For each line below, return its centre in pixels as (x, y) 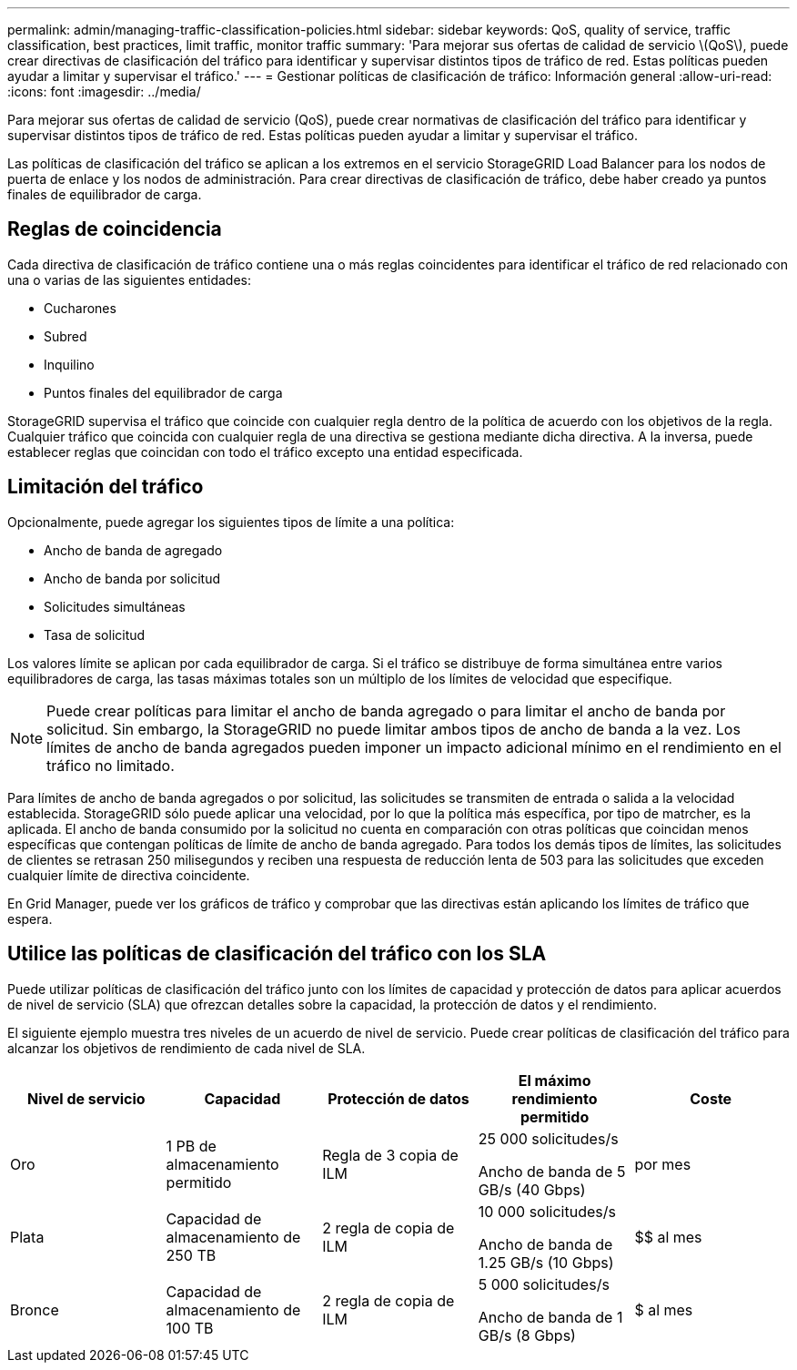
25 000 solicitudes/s (548, 1138)
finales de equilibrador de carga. (105, 194)
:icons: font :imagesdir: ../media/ (104, 91)
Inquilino (69, 364)
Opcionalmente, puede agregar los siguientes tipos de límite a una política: (231, 522)
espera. (30, 918)
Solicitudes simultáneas (115, 606)
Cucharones (80, 308)
